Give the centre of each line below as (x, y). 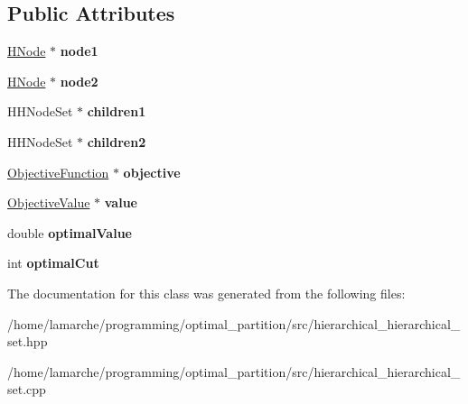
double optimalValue (70, 232)
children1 (117, 111)
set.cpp (27, 389)
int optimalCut (53, 263)
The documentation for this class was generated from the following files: (206, 293)
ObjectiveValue (49, 202)
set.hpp (28, 341)
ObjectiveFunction (58, 172)
